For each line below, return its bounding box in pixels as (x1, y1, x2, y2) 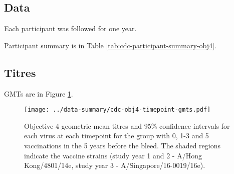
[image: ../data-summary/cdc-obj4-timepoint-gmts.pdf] (24, 106, 211, 114)
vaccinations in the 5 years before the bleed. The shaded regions (24, 140, 221, 151)
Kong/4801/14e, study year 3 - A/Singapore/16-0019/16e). (24, 160, 205, 170)
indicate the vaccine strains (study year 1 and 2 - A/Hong (24, 150, 202, 160)
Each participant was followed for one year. (4, 23, 137, 34)
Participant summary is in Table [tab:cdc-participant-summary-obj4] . (4, 40, 216, 50)
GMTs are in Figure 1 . (4, 88, 73, 99)
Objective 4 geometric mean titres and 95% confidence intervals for (24, 120, 230, 131)
